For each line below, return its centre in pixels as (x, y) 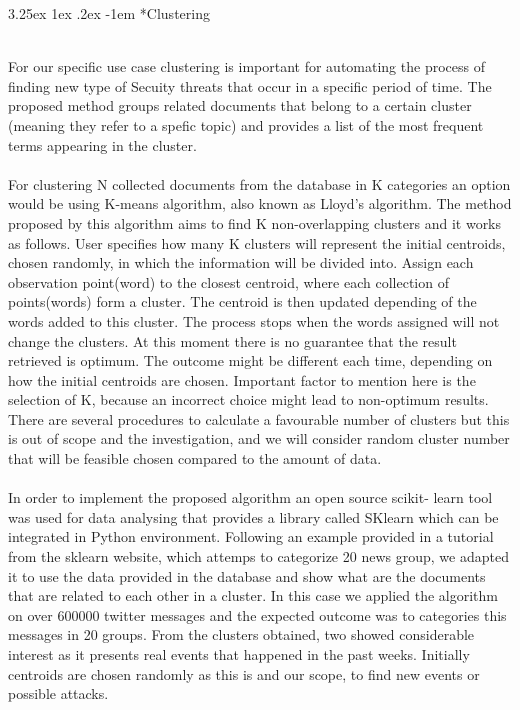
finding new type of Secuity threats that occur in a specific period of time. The (250, 85)
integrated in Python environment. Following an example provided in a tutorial (251, 536)
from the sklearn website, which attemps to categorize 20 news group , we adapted (258, 556)
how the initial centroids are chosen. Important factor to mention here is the (242, 379)
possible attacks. (58, 693)
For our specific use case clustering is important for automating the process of (246, 66)
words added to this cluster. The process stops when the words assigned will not (254, 320)
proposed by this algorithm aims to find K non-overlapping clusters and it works (255, 222)
